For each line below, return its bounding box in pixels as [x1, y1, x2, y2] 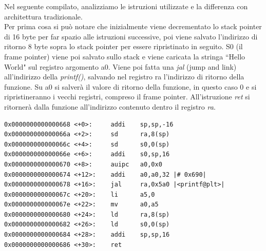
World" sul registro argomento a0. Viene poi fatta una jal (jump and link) [4, 61, 237, 72]
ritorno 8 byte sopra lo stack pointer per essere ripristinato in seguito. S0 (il [4, 41, 243, 52]
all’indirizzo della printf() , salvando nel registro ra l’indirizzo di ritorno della [4, 71, 244, 82]
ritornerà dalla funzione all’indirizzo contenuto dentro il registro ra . [4, 101, 216, 112]
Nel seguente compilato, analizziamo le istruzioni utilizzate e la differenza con [4, 1, 248, 11]
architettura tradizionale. [4, 11, 83, 22]
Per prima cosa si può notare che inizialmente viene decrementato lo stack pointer [4, 21, 262, 32]
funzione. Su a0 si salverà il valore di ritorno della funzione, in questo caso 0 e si [4, 81, 257, 92]
